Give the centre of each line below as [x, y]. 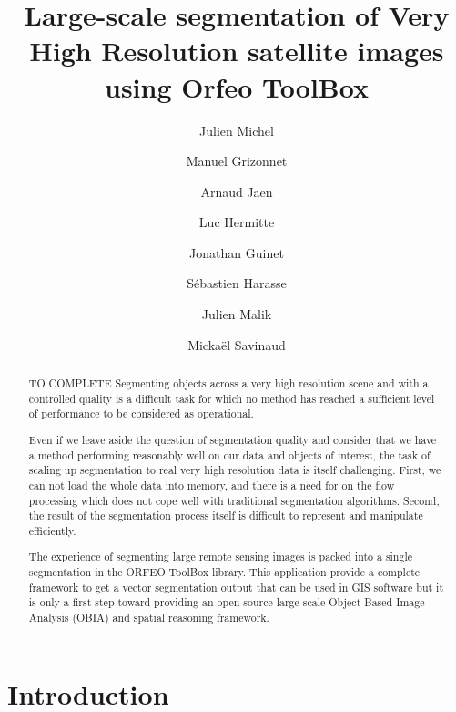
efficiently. [52, 530]
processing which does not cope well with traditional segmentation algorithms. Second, [234, 500]
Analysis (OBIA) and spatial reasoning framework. [149, 618]
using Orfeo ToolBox [237, 86]
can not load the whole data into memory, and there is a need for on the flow [212, 485]
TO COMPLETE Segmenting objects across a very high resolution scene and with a [228, 383]
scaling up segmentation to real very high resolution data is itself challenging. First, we [235, 470]
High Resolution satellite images [237, 51]
